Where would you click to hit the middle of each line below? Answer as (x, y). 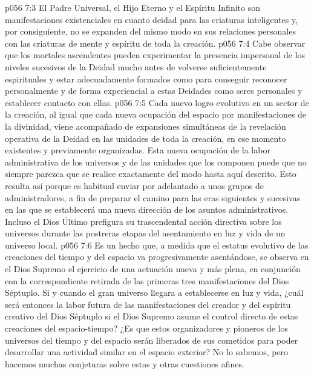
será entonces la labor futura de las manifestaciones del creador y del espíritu (148, 304)
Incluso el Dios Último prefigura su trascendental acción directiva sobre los (143, 221)
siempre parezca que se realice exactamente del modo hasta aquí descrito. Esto (151, 174)
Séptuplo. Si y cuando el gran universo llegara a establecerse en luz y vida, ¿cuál (154, 292)
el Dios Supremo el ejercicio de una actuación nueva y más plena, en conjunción (153, 269)
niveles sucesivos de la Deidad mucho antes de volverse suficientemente (136, 66)
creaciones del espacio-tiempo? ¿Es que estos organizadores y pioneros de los (146, 328)
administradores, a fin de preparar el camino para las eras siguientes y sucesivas (153, 197)
